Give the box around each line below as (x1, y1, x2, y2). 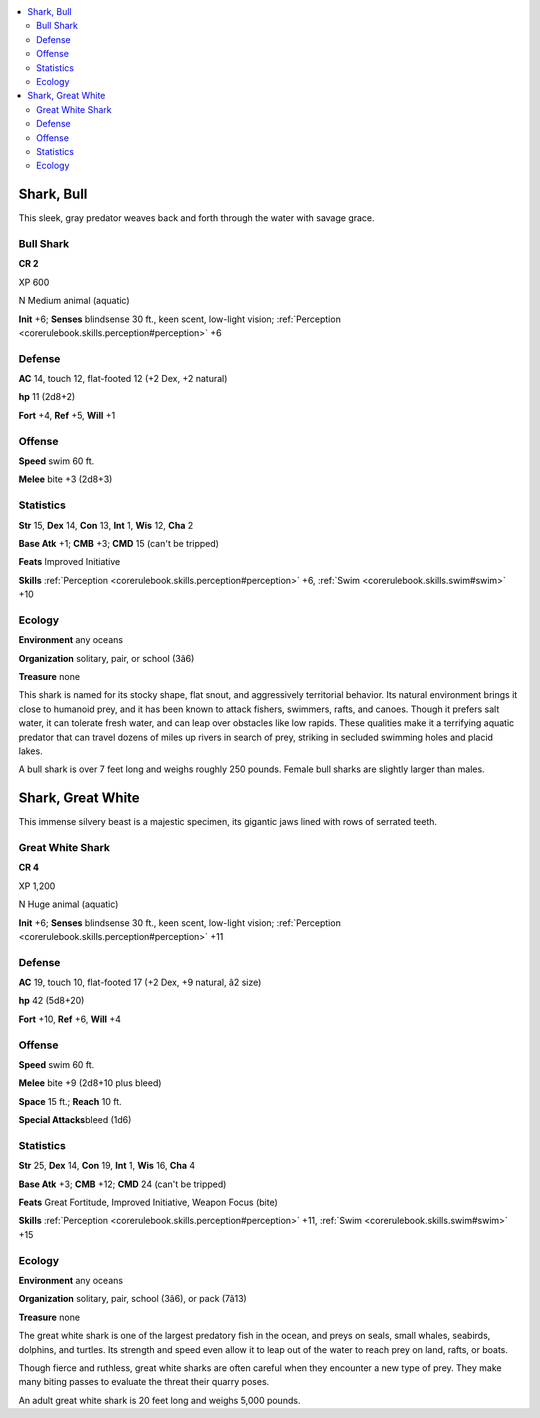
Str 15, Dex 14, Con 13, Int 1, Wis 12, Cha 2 (18, 519, 194, 531)
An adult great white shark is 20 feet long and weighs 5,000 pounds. (18, 1394, 301, 1406)
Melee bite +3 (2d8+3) (18, 473, 113, 485)
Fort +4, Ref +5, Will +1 (18, 409, 116, 421)
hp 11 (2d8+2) (18, 391, 76, 403)
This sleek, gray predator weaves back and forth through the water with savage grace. (18, 212, 375, 224)
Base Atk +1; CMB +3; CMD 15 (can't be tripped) (18, 537, 220, 549)
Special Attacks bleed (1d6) (18, 1114, 132, 1126)
